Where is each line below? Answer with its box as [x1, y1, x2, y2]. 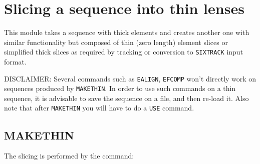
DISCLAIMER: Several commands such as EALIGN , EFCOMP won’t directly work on [4, 73, 256, 83]
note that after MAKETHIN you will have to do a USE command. [4, 102, 194, 113]
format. [4, 56, 27, 66]
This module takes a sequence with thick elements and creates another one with [4, 27, 249, 37]
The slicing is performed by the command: [4, 150, 134, 161]
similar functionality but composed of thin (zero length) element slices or [4, 36, 228, 47]
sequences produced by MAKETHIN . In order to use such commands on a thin [4, 83, 236, 93]
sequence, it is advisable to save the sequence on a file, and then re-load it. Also [4, 92, 249, 103]
